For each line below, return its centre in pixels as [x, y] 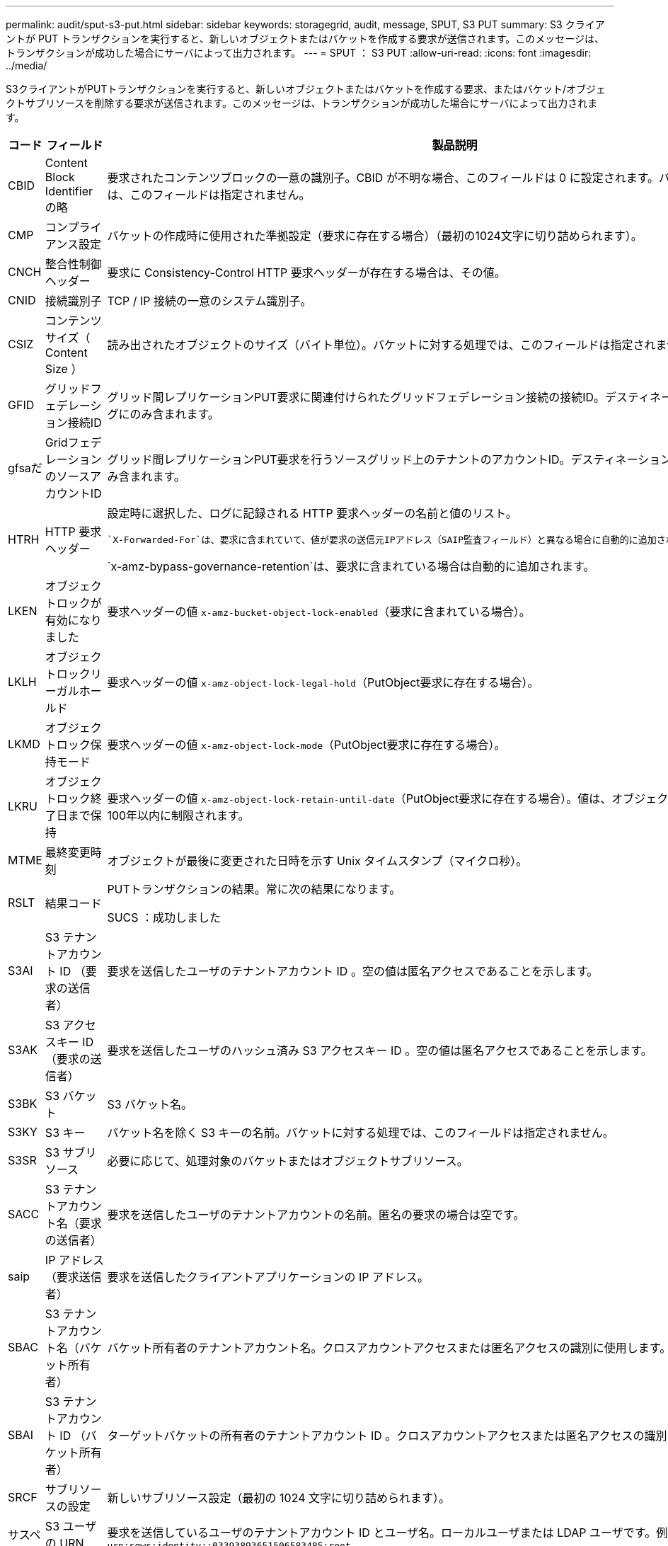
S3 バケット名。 [150, 1104]
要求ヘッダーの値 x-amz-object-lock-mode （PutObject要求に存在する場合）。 [306, 745]
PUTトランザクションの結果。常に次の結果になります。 [254, 889]
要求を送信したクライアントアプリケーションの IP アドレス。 [268, 1277]
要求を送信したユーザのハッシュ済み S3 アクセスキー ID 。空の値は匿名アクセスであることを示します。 [380, 1050]
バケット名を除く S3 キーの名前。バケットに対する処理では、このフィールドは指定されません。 [361, 1133]
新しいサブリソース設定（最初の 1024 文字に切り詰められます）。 [279, 1498]
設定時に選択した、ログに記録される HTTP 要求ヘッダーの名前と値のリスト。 [312, 513]
